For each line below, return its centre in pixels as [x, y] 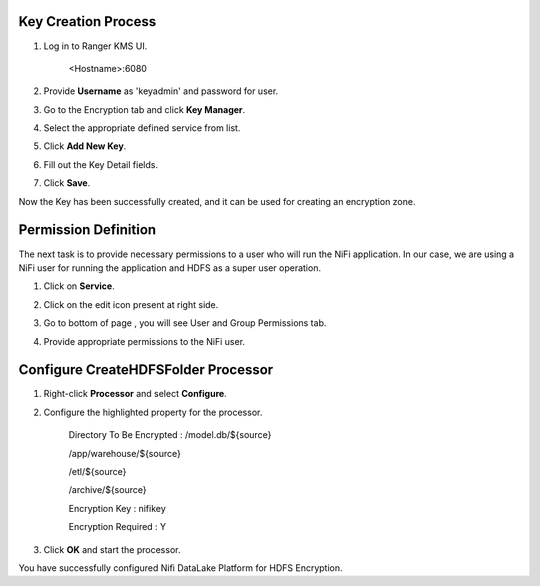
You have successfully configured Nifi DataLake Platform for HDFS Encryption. [181, 567]
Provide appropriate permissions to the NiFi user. [144, 341]
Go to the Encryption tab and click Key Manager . [144, 109]
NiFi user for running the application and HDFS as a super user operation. [170, 267]
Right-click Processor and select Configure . [135, 394]
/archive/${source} [107, 490]
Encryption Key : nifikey [117, 508]
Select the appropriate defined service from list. [142, 128]
